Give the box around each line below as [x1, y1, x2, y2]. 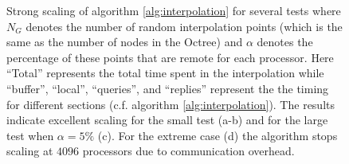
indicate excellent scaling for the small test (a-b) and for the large [6, 111, 328, 128]
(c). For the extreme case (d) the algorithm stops [97, 127, 338, 143]
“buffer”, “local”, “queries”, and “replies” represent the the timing [6, 80, 329, 96]
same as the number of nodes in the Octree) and [6, 33, 243, 50]
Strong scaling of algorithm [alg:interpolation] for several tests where [6, 2, 341, 18]
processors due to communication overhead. [82, 143, 295, 159]
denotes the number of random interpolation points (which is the [25, 18, 343, 34]
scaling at [6, 143, 53, 159]
